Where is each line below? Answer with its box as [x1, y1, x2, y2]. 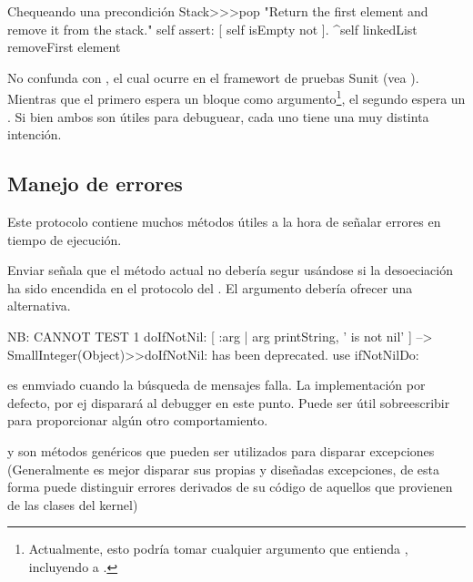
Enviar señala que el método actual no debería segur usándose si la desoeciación [7, 260, 453, 280]
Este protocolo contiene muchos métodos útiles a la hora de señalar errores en [7, 212, 441, 231]
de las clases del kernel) [7, 495, 138, 514]
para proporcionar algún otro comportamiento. [7, 411, 268, 430]
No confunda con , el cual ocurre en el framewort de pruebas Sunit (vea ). [7, 67, 419, 87]
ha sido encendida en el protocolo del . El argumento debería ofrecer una [7, 278, 413, 297]
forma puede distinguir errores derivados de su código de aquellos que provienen [7, 477, 453, 496]
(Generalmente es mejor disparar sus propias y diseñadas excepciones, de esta [7, 459, 439, 478]
